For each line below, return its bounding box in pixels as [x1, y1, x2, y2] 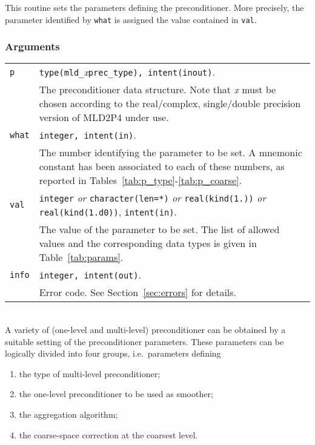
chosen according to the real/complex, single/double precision [39, 96, 301, 111]
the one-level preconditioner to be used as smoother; [19, 387, 213, 400]
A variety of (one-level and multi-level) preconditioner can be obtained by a [5, 323, 286, 336]
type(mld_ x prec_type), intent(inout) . [39, 65, 215, 79]
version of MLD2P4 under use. [39, 110, 169, 125]
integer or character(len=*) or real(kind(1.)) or [39, 191, 267, 205]
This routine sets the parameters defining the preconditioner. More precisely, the [5, 1, 304, 13]
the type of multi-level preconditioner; [19, 367, 161, 380]
